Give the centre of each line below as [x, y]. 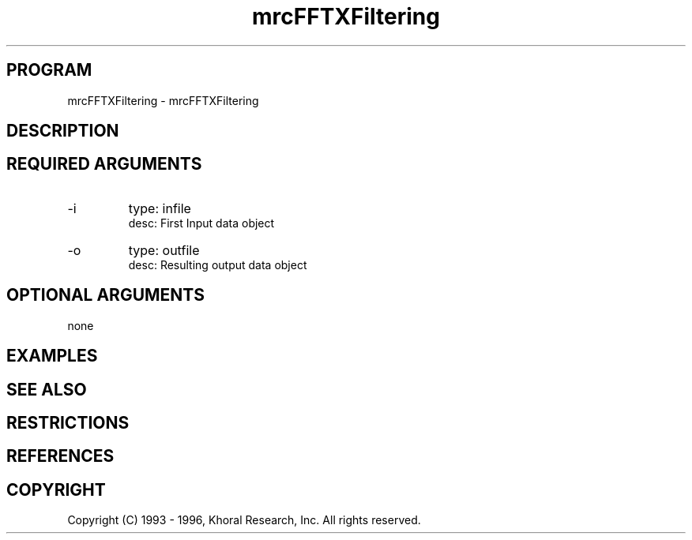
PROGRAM [49, 70]
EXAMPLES [52, 356]
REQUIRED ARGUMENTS [104, 164]
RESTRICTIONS [68, 422]
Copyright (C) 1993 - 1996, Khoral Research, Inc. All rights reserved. [244, 520]
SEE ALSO [47, 389]
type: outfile [164, 250]
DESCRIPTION [63, 131]
